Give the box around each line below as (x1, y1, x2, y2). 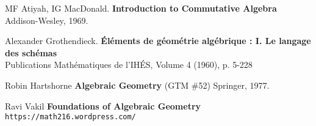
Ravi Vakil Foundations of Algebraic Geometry (5, 99, 201, 112)
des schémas (5, 46, 57, 59)
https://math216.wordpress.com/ (5, 113, 136, 122)
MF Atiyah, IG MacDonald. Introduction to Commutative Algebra (5, 2, 277, 14)
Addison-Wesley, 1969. (5, 13, 88, 26)
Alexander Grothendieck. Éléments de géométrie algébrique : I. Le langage (5, 34, 311, 47)
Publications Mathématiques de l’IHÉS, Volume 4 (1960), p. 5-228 (5, 58, 253, 71)
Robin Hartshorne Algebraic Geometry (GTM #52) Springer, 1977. (5, 78, 270, 91)
